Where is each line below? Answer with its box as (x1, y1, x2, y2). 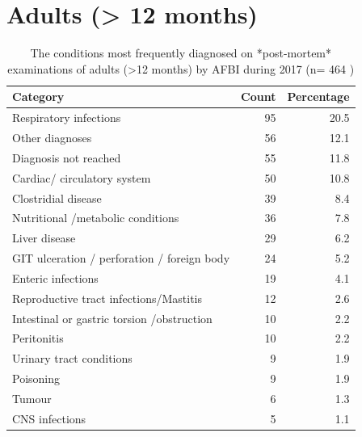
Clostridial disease (12, 189, 102, 206)
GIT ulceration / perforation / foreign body (12, 250, 230, 267)
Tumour (12, 389, 52, 406)
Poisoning (12, 370, 61, 387)
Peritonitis (12, 330, 64, 347)
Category (12, 88, 65, 105)
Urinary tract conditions (12, 350, 133, 367)
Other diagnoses (12, 129, 92, 145)
